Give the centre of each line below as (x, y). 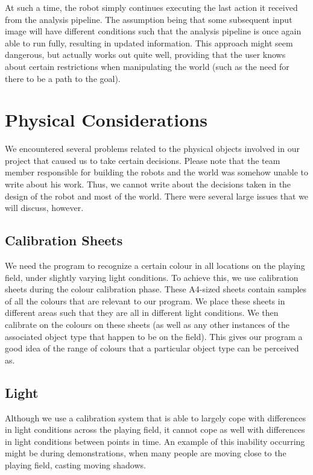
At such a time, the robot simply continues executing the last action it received (151, 7)
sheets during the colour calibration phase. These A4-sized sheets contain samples (156, 289)
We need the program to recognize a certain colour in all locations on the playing (155, 266)
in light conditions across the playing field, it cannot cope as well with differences (155, 429)
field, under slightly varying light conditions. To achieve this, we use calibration (152, 277)
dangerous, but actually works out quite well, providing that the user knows (145, 55)
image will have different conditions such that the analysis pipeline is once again (153, 31)
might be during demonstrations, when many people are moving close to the (146, 453)
